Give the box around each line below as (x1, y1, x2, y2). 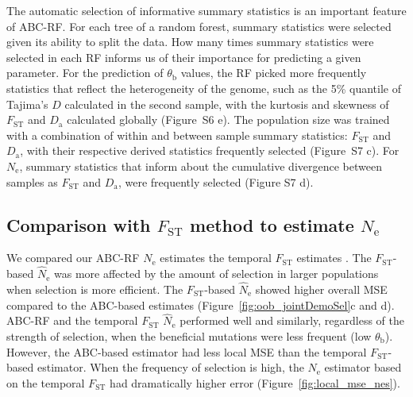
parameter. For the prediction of (6, 64, 164, 81)
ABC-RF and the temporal (6, 312, 138, 329)
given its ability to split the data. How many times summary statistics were (6, 33, 374, 50)
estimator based (324, 359, 402, 376)
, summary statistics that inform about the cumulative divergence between (19, 157, 382, 174)
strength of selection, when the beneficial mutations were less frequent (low (6, 327, 372, 344)
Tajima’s (6, 95, 48, 112)
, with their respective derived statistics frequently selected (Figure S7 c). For (20, 142, 399, 159)
